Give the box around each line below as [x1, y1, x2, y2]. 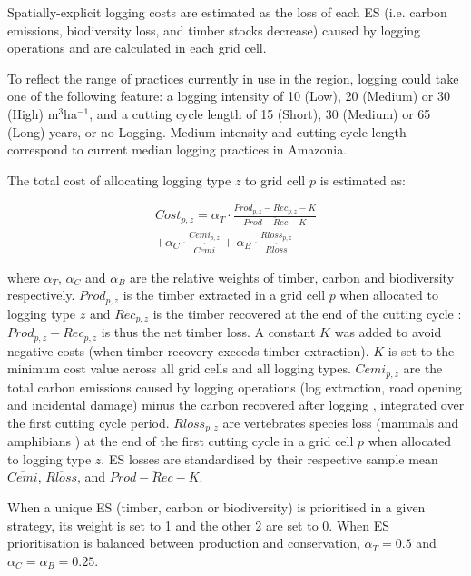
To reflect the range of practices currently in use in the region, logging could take [7, 68, 459, 87]
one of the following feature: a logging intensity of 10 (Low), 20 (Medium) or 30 [7, 86, 451, 105]
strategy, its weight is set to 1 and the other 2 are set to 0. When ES [7, 515, 390, 534]
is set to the [388, 341, 455, 360]
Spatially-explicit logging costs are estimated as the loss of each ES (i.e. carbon [7, 3, 447, 21]
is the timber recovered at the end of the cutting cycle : [152, 303, 462, 323]
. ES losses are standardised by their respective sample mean [101, 449, 438, 468]
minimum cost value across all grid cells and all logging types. [7, 359, 351, 378]
